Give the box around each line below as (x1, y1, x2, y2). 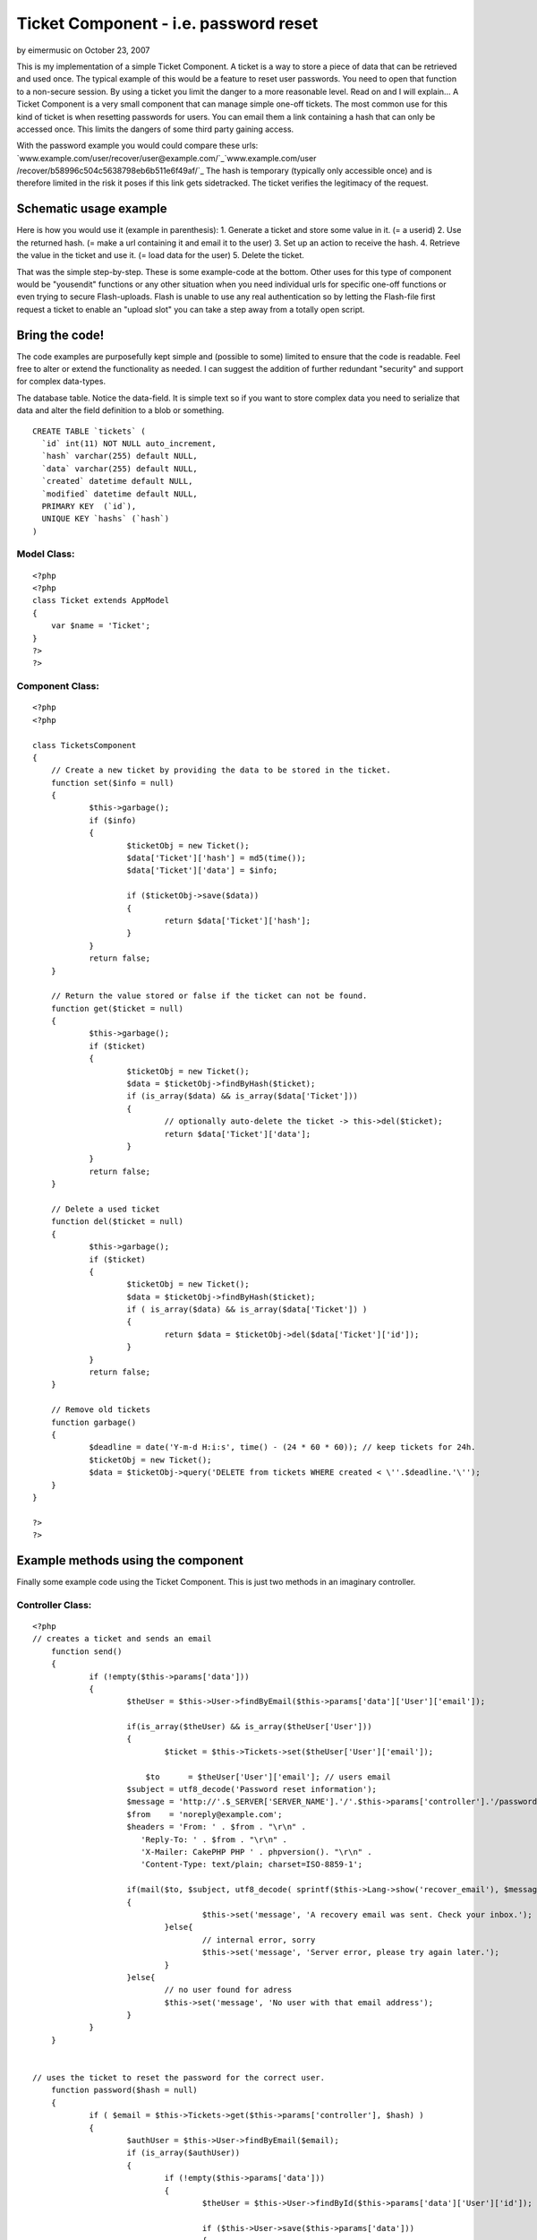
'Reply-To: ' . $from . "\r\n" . (140, 1834, 288, 1845)
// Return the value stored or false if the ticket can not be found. (50, 991, 368, 1001)
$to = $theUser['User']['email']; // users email (145, 1771, 391, 1782)
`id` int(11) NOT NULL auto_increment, (41, 438, 217, 448)
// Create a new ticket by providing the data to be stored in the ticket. (50, 765, 391, 775)
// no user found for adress (164, 1985, 293, 1995)
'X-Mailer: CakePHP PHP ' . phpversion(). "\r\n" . (140, 1847, 372, 1857)
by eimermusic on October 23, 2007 (16, 45, 150, 56)
